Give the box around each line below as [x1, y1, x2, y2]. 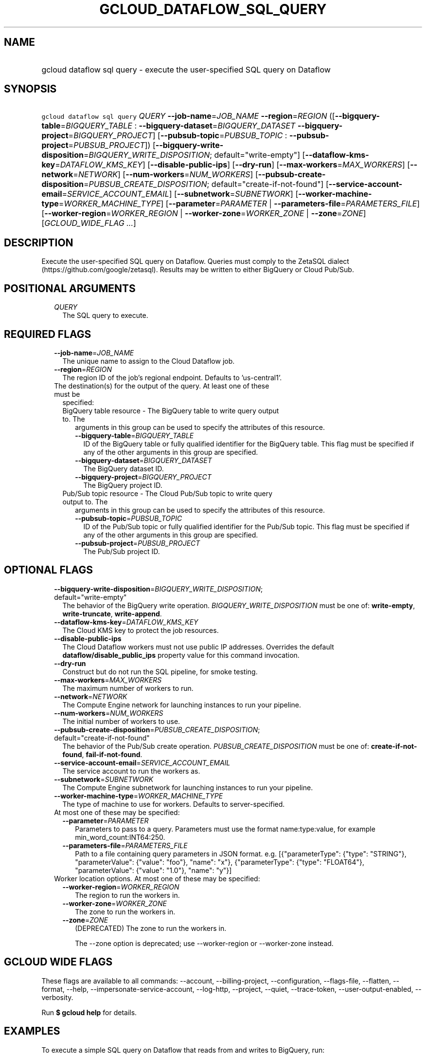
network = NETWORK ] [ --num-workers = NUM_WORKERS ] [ [41, 169, 258, 180]
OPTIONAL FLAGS [4, 564, 93, 576]
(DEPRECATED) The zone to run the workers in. [75, 924, 227, 932]
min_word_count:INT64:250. [75, 833, 165, 841]
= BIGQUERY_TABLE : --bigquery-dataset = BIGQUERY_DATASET [60, 121, 296, 131]
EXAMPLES [4, 1025, 60, 1038]
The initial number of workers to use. [62, 717, 180, 725]
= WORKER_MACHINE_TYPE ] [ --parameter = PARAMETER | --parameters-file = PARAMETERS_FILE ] [58, 199, 420, 209]
